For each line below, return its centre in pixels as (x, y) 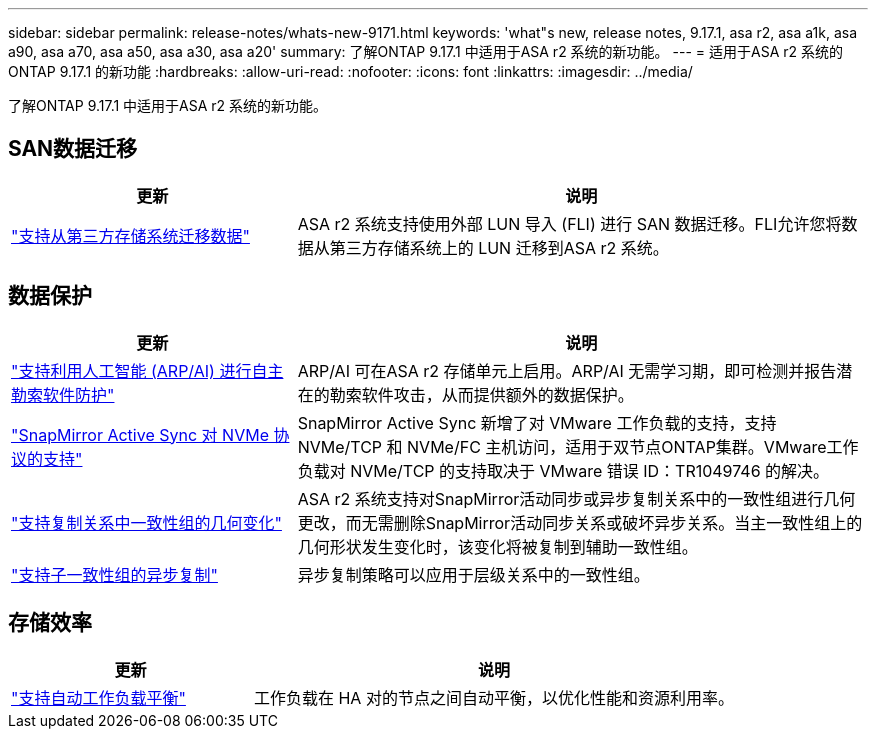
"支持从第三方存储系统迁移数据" (130, 235)
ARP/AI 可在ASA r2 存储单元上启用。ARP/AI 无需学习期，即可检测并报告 (567, 370)
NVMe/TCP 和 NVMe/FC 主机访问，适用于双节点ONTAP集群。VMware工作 (578, 446)
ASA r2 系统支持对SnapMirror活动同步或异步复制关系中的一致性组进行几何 (576, 498)
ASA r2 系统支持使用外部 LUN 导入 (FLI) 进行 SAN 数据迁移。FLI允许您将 (569, 223)
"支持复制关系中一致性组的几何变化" (146, 522)
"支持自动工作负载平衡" (98, 697)
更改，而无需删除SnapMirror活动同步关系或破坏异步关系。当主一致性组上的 (580, 522)
